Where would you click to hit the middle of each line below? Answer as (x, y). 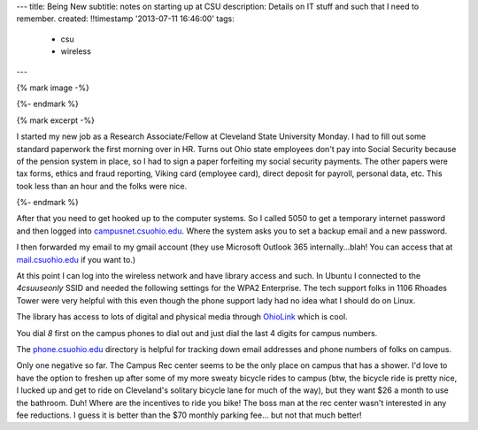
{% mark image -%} (53, 88)
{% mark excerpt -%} (55, 120)
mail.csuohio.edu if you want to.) (76, 259)
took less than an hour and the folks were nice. (102, 186)
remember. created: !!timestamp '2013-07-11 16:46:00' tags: (125, 19)
